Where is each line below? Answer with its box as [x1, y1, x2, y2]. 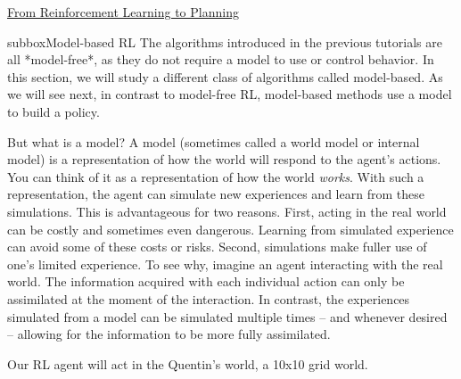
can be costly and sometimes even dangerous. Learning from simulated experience [7, 219, 454, 238]
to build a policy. [7, 102, 100, 120]
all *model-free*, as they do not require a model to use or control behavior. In [7, 50, 434, 69]
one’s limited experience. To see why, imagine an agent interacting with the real [7, 254, 443, 273]
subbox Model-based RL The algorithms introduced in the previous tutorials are [7, 32, 442, 51]
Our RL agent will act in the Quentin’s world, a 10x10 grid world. [7, 354, 368, 373]
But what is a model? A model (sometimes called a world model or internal [7, 132, 420, 151]
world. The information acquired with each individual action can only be [7, 272, 405, 291]
